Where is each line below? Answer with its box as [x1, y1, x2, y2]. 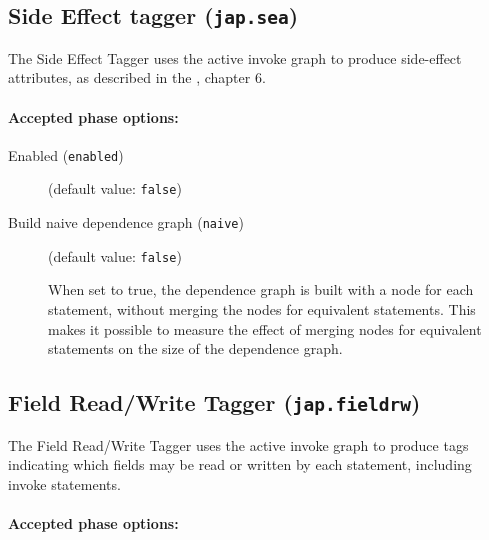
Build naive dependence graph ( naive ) [8, 212, 244, 233]
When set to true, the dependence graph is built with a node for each [48, 279, 474, 300]
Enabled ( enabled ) [8, 144, 124, 165]
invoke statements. [8, 473, 121, 494]
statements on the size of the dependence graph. [48, 338, 343, 359]
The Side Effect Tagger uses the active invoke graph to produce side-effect [8, 47, 462, 68]
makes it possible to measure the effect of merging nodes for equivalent [48, 318, 482, 339]
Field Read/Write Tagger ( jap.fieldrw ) [8, 387, 421, 418]
